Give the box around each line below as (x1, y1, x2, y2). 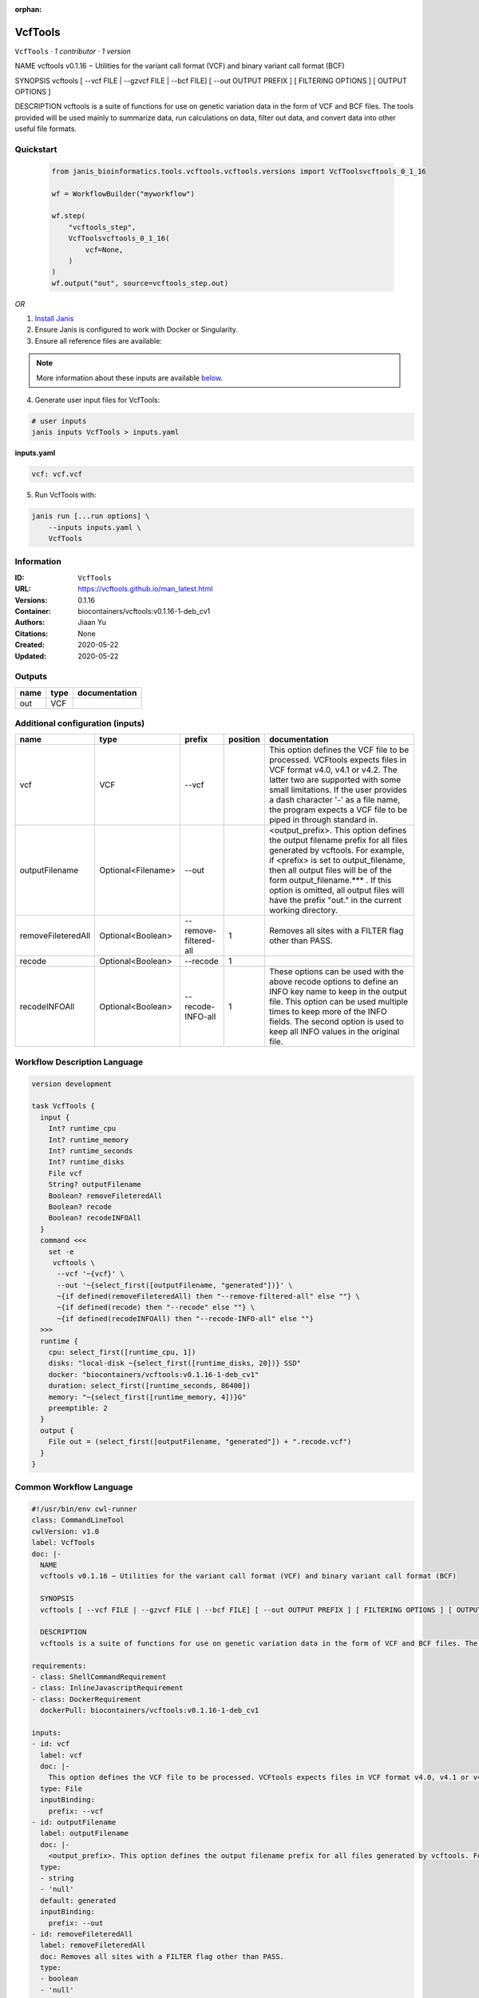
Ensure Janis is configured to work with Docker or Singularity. (34, 324, 239, 335)
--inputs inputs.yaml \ (48, 523, 141, 531)
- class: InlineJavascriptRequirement (31, 1683, 184, 1693)
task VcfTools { (31, 1101, 96, 1111)
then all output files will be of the (268, 865, 393, 876)
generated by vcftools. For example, (268, 845, 405, 856)
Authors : (14, 618, 46, 627)
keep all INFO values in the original (268, 1026, 400, 1037)
